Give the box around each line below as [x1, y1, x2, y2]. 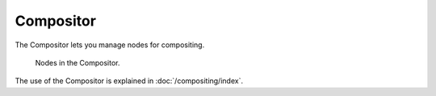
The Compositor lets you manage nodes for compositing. [15, 40, 205, 50]
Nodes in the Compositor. [35, 58, 120, 67]
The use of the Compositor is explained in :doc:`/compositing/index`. [15, 76, 244, 86]
